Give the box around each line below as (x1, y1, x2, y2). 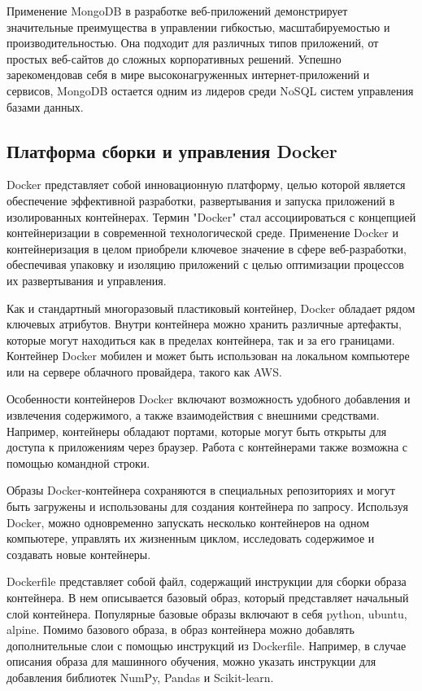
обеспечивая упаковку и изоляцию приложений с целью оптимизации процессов (7, 256, 404, 273)
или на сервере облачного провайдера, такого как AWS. (7, 363, 282, 380)
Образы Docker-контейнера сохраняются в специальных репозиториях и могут (7, 482, 395, 499)
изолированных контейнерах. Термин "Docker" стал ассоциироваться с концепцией (7, 208, 416, 225)
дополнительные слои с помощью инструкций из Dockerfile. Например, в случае (7, 636, 407, 654)
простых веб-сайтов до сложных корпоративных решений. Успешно (7, 50, 342, 67)
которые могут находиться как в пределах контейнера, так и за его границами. (7, 331, 395, 348)
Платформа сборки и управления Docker (7, 138, 337, 163)
